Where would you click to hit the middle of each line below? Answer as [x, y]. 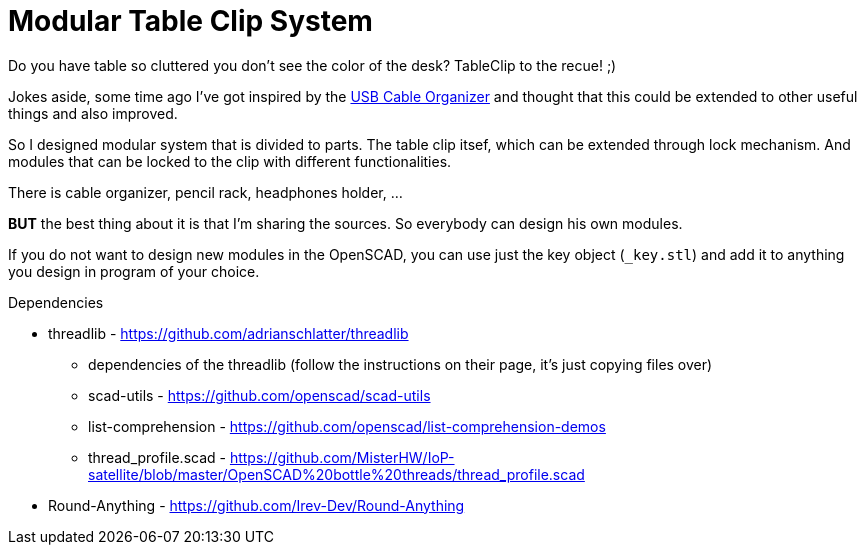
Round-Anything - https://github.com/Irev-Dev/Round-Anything [256, 505]
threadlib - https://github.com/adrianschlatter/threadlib [228, 333]
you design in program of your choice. [134, 271]
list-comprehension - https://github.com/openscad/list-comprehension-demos [347, 426]
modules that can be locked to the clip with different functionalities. [230, 161]
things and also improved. [93, 113]
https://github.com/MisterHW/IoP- [342, 457]
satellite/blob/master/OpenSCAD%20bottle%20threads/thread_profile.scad [336, 474]
